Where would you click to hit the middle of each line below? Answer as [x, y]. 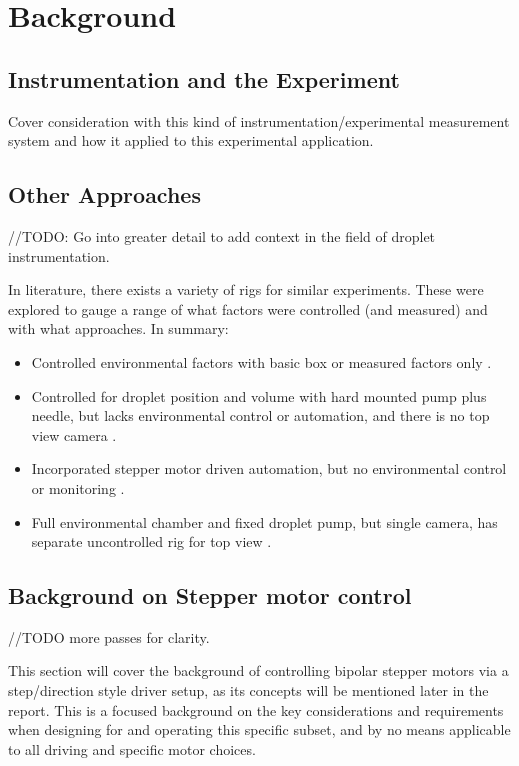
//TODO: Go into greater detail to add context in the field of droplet [222, 235]
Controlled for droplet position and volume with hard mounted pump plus [259, 395]
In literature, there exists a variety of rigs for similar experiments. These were [246, 289]
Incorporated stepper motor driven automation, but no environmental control [269, 468]
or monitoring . [78, 487]
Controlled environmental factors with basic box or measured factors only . [261, 361]
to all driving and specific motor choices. [132, 748]
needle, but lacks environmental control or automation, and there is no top [260, 415]
